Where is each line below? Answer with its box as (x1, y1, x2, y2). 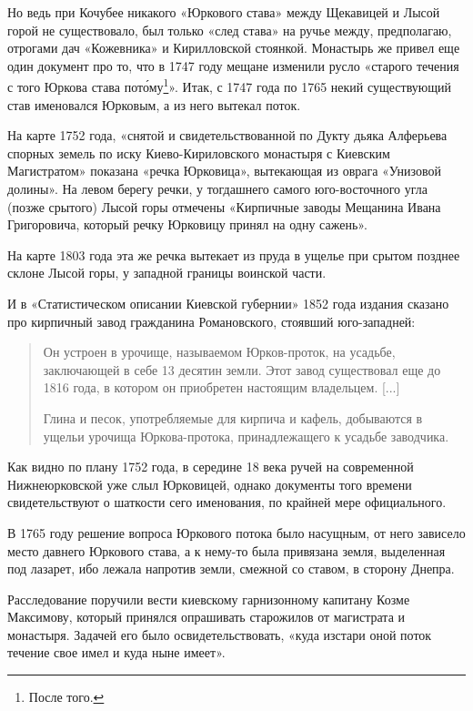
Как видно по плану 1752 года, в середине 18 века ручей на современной (7, 457, 414, 476)
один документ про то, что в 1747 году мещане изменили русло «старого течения (7, 56, 459, 75)
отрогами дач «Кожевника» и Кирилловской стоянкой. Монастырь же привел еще (7, 38, 460, 57)
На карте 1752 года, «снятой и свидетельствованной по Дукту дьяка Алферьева (7, 126, 448, 145)
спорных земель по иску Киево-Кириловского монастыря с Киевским (7, 143, 390, 162)
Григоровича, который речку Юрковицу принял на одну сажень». (7, 215, 367, 234)
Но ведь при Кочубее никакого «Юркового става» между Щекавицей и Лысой (7, 3, 440, 21)
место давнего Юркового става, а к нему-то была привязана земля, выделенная (7, 541, 446, 560)
